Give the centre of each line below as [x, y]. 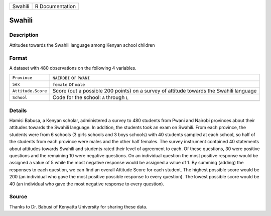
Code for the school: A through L [91, 97]
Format [18, 58]
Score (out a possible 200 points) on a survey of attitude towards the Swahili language [155, 91]
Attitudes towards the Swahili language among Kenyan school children [82, 45]
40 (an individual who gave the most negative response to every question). [87, 184]
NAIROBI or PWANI [71, 78]
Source [18, 197]
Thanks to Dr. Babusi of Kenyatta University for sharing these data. [78, 206]
